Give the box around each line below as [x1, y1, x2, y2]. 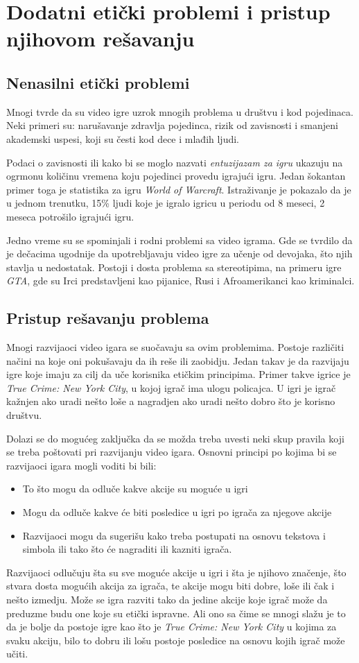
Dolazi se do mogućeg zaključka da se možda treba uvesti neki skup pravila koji [6, 431, 344, 445]
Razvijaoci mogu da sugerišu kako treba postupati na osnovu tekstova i [22, 528, 326, 542]
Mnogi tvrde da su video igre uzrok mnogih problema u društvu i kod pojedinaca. [6, 104, 353, 119]
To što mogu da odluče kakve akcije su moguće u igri [22, 481, 248, 496]
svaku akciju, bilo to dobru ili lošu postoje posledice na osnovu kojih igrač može [6, 632, 345, 647]
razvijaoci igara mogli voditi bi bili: [6, 458, 157, 472]
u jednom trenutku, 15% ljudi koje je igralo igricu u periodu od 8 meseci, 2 [6, 196, 325, 210]
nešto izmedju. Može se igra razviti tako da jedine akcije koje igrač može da [6, 592, 328, 606]
